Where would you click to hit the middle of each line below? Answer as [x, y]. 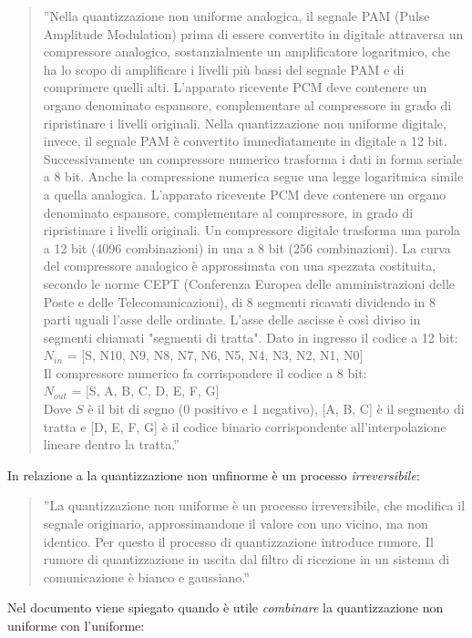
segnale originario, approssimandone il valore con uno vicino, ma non [236, 524]
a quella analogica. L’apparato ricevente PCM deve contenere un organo [245, 194]
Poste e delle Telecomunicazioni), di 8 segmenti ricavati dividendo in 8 [239, 301]
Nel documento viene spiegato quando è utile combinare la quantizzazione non [226, 607]
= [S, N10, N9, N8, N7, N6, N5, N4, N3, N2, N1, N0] [215, 355]
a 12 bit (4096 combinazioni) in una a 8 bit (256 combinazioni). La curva [247, 247]
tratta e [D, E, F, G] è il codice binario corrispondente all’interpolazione [245, 426]
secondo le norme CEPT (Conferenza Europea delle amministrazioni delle [249, 283]
